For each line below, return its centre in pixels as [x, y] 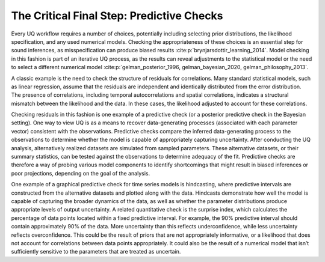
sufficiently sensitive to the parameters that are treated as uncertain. [96, 252]
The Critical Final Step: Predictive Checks [117, 16]
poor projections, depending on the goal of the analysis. [81, 173]
